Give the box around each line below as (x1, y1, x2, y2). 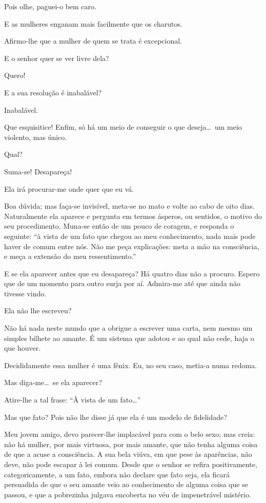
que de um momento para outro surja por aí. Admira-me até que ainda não (4, 278, 241, 289)
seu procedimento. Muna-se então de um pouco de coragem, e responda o (4, 220, 234, 231)
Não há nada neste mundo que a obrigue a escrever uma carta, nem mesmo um (4, 323, 253, 333)
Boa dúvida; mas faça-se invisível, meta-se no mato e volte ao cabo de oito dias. (4, 200, 255, 211)
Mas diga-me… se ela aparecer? (4, 377, 102, 388)
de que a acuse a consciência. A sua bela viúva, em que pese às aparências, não (4, 449, 252, 459)
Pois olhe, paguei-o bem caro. (4, 1, 96, 11)
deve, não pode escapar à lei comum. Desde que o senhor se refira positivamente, (4, 459, 257, 469)
